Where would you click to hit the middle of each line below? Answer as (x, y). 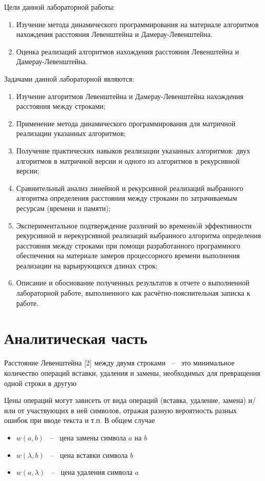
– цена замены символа (88, 437)
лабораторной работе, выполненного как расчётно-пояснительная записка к (133, 293)
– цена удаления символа (92, 472)
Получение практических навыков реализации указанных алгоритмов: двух (133, 150)
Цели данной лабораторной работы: (60, 7)
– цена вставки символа (89, 455)
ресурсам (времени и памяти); (63, 208)
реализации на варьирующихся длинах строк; (87, 265)
